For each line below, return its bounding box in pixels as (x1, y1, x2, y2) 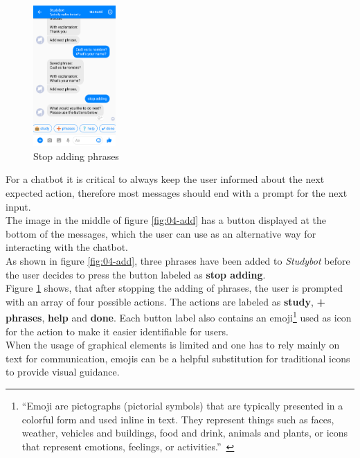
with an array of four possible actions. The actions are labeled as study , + (6, 294, 325, 308)
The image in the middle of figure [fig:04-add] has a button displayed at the (6, 213, 327, 227)
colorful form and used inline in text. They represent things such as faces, (21, 412, 334, 426)
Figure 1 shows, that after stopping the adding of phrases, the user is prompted (6, 281, 343, 295)
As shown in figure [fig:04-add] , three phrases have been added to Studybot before (6, 254, 350, 268)
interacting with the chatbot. (6, 240, 129, 254)
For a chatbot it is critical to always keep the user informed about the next (6, 172, 325, 186)
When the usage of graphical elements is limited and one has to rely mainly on (6, 337, 340, 352)
